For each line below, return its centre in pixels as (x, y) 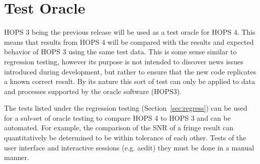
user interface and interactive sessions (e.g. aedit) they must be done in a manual (129, 147)
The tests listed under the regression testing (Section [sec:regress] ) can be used (126, 108)
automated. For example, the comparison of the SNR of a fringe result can (119, 128)
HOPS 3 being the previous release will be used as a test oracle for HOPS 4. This (130, 32)
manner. (17, 157)
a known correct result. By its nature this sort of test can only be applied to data (129, 81)
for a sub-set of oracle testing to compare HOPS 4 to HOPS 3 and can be (117, 117)
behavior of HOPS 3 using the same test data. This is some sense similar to (120, 52)
